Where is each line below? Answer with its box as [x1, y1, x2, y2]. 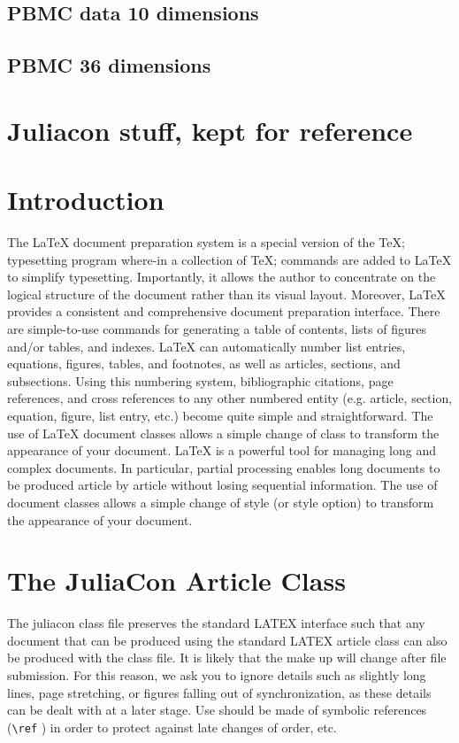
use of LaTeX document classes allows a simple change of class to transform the [7, 423, 440, 442]
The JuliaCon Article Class [7, 562, 346, 599]
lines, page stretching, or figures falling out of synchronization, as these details [7, 683, 432, 701]
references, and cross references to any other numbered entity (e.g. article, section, [7, 389, 453, 407]
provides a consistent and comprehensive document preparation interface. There [7, 302, 440, 321]
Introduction [7, 182, 164, 218]
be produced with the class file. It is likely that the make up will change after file [7, 648, 447, 667]
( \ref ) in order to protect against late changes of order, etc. [7, 717, 337, 736]
